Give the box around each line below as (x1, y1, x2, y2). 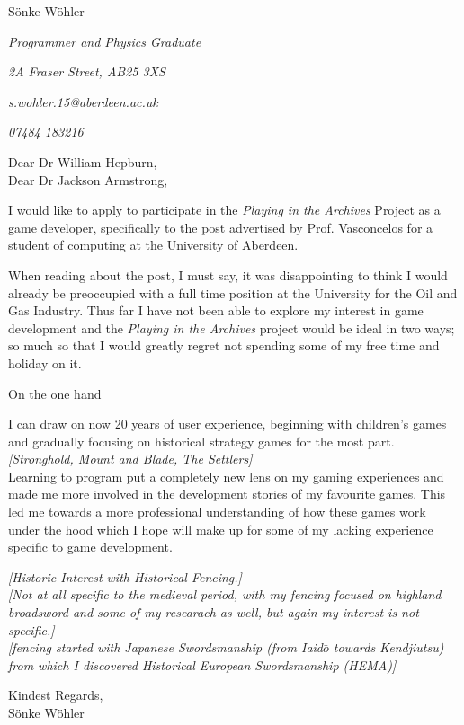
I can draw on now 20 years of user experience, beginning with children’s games (8, 414, 447, 433)
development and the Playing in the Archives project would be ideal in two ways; (8, 318, 455, 337)
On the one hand (8, 384, 102, 402)
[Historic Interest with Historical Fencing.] (8, 567, 242, 586)
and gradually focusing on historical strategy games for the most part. (8, 431, 395, 450)
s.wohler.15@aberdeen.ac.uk (8, 92, 158, 111)
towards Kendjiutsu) (333, 638, 444, 657)
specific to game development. (8, 537, 173, 556)
